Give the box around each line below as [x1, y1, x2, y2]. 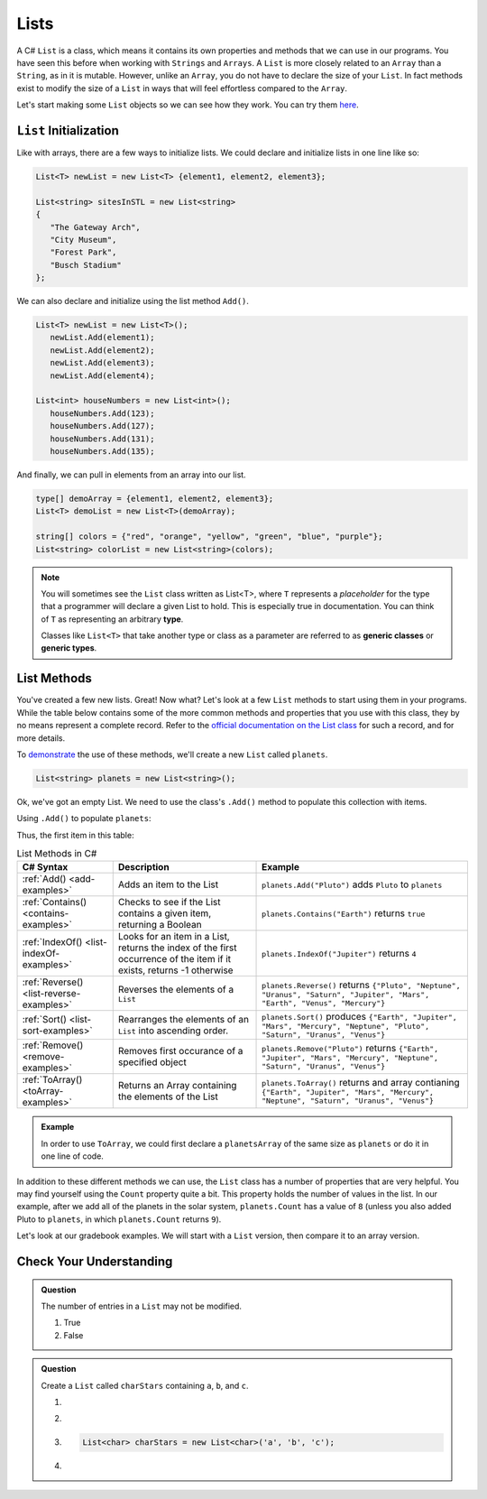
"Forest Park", [50, 247, 117, 257]
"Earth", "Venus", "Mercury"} [262, 998, 386, 1008]
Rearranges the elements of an [117, 1013, 250, 1026]
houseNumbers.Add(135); [50, 447, 155, 456]
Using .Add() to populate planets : [16, 813, 152, 824]
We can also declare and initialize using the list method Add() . [16, 296, 250, 307]
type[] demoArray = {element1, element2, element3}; [35, 493, 274, 504]
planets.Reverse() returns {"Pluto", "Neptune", [262, 979, 461, 992]
